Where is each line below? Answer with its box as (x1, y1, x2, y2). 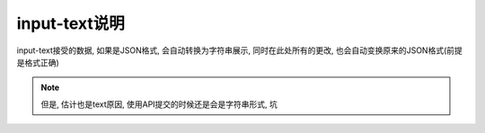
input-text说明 (16, 13, 125, 33)
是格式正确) (16, 57, 60, 67)
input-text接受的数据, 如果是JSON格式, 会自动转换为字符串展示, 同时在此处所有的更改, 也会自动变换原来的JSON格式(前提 (16, 45, 463, 56)
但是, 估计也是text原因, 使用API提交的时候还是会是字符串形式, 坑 (40, 99, 278, 110)
